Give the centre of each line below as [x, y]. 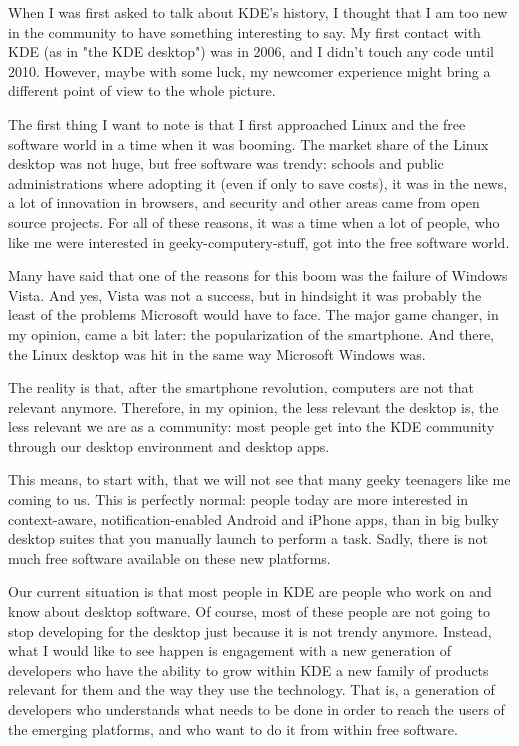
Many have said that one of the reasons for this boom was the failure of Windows [258, 275]
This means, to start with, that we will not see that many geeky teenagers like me [259, 479]
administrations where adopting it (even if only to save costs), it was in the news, [258, 182]
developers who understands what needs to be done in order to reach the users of [256, 709]
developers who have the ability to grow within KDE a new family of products [248, 669]
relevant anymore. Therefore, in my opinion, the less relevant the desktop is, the [253, 406]
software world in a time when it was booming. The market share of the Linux [248, 143]
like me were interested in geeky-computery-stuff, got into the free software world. [259, 241]
